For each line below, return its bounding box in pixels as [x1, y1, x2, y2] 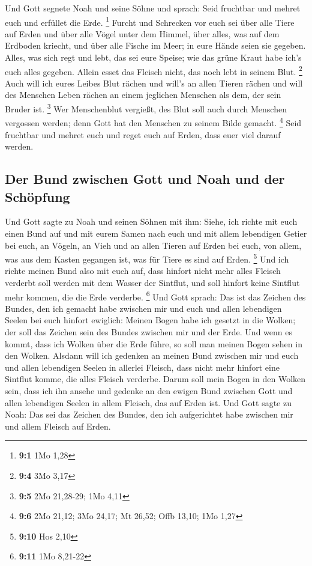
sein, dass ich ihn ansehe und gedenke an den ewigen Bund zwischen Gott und [5, 384, 293, 397]
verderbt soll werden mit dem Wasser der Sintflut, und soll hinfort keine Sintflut [5, 276, 300, 288]
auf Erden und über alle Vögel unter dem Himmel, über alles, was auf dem [5, 27, 280, 40]
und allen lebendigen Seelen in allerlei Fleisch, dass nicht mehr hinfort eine [5, 361, 280, 373]
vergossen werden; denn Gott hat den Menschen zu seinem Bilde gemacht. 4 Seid [5, 115, 302, 129]
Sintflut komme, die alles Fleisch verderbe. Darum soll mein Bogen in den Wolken [5, 373, 306, 385]
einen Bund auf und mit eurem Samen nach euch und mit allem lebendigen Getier [5, 227, 307, 239]
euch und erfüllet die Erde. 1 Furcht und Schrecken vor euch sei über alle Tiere [5, 14, 295, 28]
